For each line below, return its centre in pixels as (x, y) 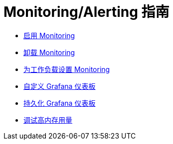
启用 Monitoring (49, 35)
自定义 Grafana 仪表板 (60, 86)
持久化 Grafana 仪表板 (60, 103)
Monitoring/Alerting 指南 (86, 12)
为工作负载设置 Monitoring (67, 69)
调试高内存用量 (48, 120)
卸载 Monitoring (49, 52)
